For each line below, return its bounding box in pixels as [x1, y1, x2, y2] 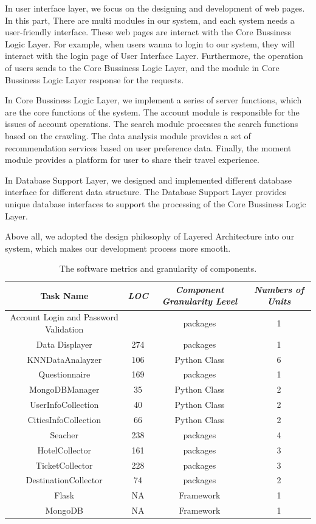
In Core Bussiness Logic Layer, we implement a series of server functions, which [5, 94, 302, 106]
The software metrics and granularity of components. [59, 262, 257, 275]
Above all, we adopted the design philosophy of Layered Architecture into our [5, 230, 295, 243]
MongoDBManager [29, 383, 100, 396]
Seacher [50, 428, 78, 441]
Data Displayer [36, 337, 92, 350]
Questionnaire [38, 368, 91, 381]
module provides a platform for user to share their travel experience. [5, 153, 259, 166]
